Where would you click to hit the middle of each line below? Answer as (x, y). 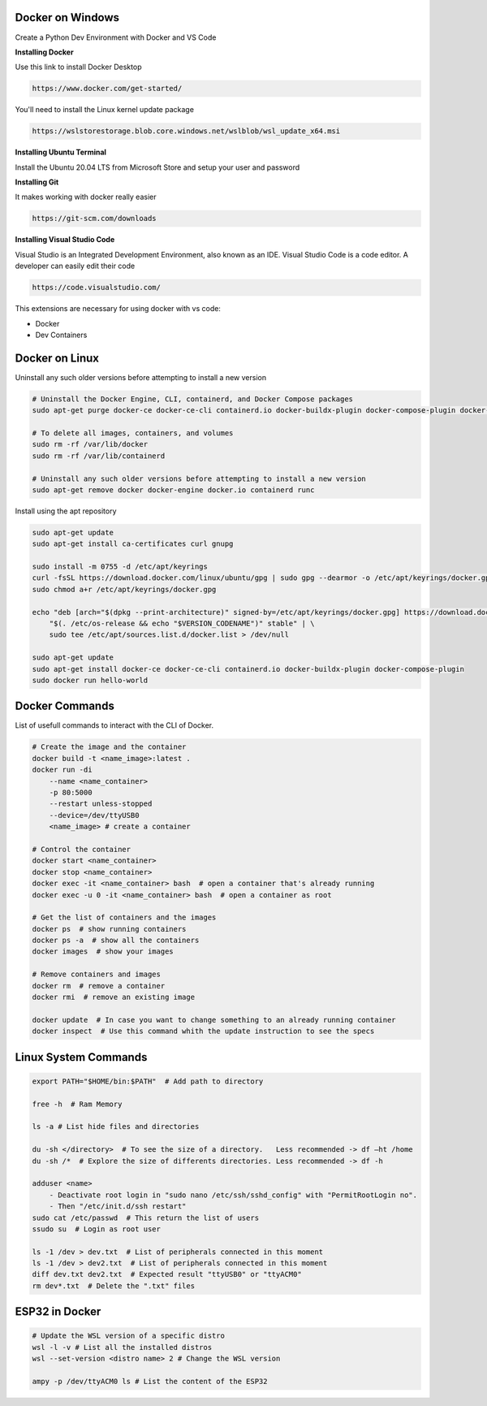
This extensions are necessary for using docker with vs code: (118, 309)
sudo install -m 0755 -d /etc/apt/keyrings (120, 567)
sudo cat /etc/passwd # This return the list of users (146, 1218)
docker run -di (62, 770)
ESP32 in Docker (58, 1312)
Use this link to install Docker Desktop (78, 67)
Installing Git (37, 182)
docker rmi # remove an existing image (113, 997)
